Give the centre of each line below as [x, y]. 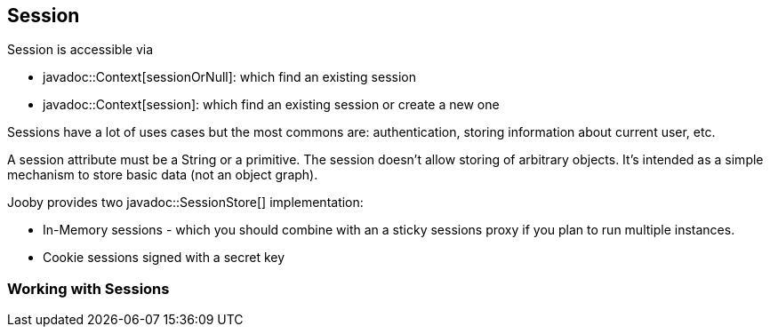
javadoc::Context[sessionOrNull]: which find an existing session [229, 77]
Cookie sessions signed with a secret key [164, 258]
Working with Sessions [88, 288]
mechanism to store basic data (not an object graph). [163, 175]
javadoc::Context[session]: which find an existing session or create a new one [271, 105]
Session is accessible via [80, 50]
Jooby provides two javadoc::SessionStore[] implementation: [185, 203]
